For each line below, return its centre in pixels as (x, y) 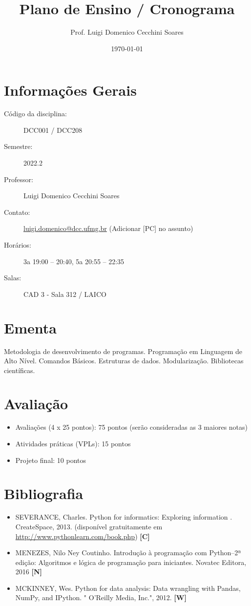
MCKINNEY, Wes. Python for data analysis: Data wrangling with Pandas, (128, 588)
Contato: (17, 212)
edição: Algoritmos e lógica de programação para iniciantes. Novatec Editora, (131, 562)
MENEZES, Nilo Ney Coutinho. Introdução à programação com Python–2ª (128, 553)
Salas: (13, 278)
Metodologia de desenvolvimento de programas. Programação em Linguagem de (123, 351)
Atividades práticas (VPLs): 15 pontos (73, 443)
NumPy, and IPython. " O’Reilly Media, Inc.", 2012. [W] (101, 597)
